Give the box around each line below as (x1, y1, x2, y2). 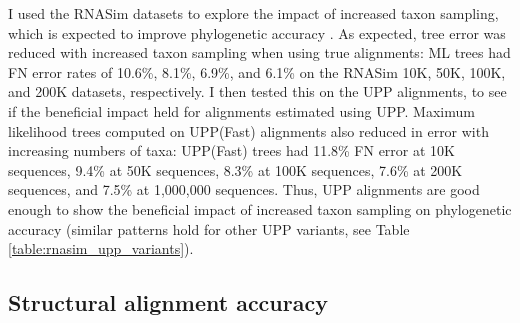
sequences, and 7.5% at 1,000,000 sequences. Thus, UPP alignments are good (8, 179, 480, 200)
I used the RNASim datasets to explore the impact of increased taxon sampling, (8, 3, 499, 23)
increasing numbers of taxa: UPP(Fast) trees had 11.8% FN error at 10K (8, 140, 455, 161)
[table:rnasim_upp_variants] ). (8, 238, 194, 259)
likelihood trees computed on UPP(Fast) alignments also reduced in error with (8, 120, 489, 141)
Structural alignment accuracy (8, 287, 328, 318)
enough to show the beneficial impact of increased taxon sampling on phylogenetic (8, 198, 512, 219)
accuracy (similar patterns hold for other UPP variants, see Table (8, 218, 410, 239)
